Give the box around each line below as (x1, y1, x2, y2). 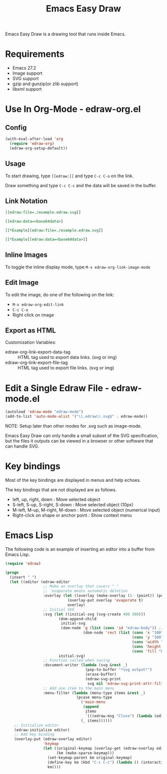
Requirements (5, 48, 65, 60)
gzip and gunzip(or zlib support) (12, 81, 79, 87)
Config (5, 123, 27, 132)
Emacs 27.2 (12, 65, 36, 71)
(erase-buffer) (85, 672, 117, 677)
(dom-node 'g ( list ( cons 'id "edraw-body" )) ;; (60, 626, 164, 631)
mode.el (5, 393, 40, 404)
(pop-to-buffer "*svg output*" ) (85, 667, 153, 672)
